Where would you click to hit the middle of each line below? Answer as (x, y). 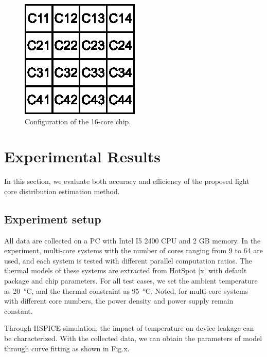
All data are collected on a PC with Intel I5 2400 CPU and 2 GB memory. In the (132, 240)
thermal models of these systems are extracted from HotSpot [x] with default (126, 270)
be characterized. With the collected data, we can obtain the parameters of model (133, 338)
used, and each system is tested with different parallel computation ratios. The (128, 260)
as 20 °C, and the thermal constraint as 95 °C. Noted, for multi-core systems (126, 290)
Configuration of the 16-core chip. (78, 121)
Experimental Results (82, 156)
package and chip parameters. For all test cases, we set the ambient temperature (131, 281)
